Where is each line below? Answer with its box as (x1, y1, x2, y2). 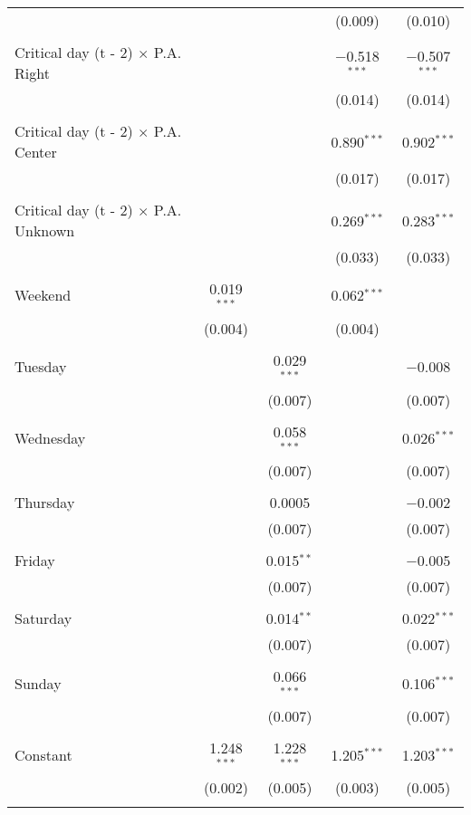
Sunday (14, 672, 62, 694)
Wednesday (14, 427, 86, 448)
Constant (14, 743, 72, 765)
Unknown (14, 220, 75, 241)
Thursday (14, 492, 75, 513)
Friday (14, 550, 55, 571)
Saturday (14, 608, 72, 629)
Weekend (14, 284, 72, 306)
